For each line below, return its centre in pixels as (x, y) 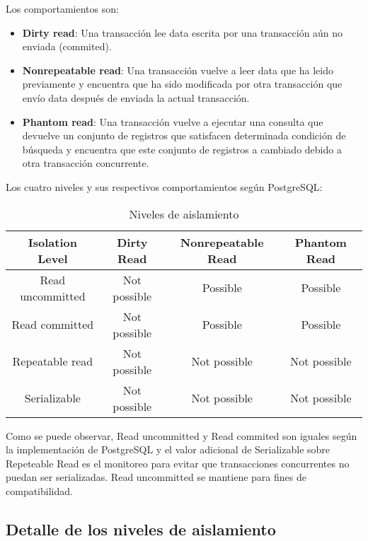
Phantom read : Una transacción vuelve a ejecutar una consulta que (173, 121)
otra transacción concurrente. (86, 163)
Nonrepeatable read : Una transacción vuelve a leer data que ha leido (178, 70)
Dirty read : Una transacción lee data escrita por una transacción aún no (183, 32)
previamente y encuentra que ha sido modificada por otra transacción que (182, 84)
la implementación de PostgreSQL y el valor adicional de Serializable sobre (168, 449)
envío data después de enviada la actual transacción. (136, 97)
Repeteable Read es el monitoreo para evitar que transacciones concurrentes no (178, 463)
